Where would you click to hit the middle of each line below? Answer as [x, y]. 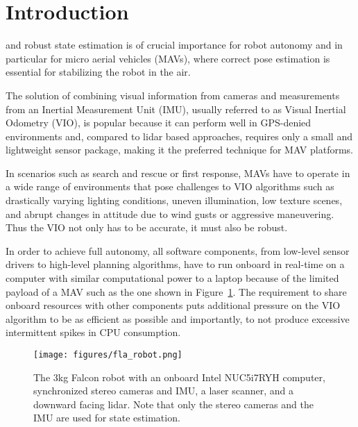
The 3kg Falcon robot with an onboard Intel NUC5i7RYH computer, [179, 377]
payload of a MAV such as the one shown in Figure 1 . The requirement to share [176, 291]
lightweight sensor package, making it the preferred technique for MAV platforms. [179, 150]
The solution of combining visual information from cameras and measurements [173, 95]
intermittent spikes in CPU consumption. [93, 332]
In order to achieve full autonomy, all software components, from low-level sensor [178, 250]
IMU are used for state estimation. [107, 418]
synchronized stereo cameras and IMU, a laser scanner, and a [164, 391]
